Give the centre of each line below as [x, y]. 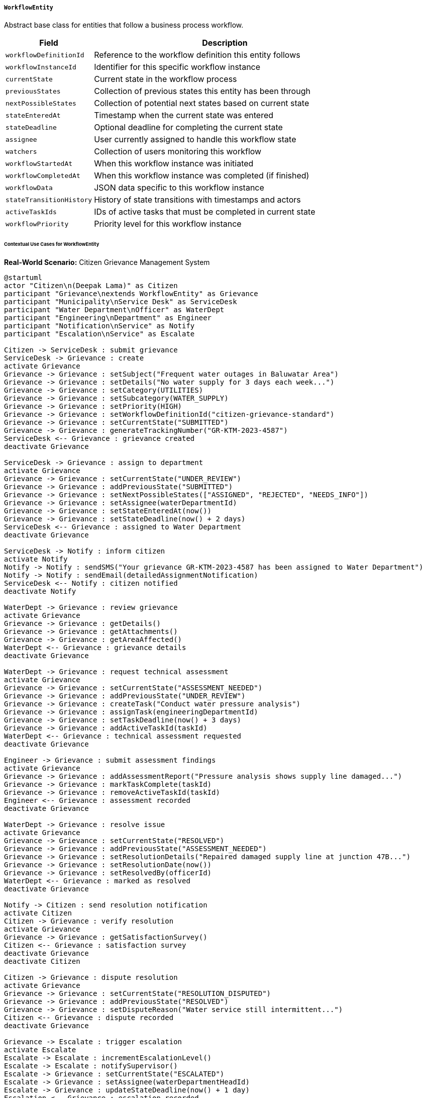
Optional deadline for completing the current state [188, 127]
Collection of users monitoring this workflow [178, 152]
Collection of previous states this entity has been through [202, 91]
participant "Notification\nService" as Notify [99, 326]
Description [225, 43]
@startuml [23, 278]
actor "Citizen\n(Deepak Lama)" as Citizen [91, 286]
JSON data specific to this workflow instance [179, 188]
